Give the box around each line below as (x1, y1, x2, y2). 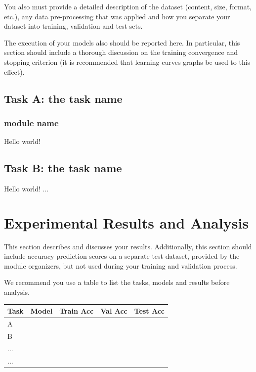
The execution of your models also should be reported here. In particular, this (4, 37, 240, 47)
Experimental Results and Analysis (4, 212, 249, 232)
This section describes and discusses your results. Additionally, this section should (4, 241, 252, 251)
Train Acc (59, 306, 94, 316)
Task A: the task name (4, 91, 123, 106)
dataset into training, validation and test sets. (4, 21, 143, 31)
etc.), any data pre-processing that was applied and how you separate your (4, 11, 230, 21)
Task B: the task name (4, 160, 122, 176)
